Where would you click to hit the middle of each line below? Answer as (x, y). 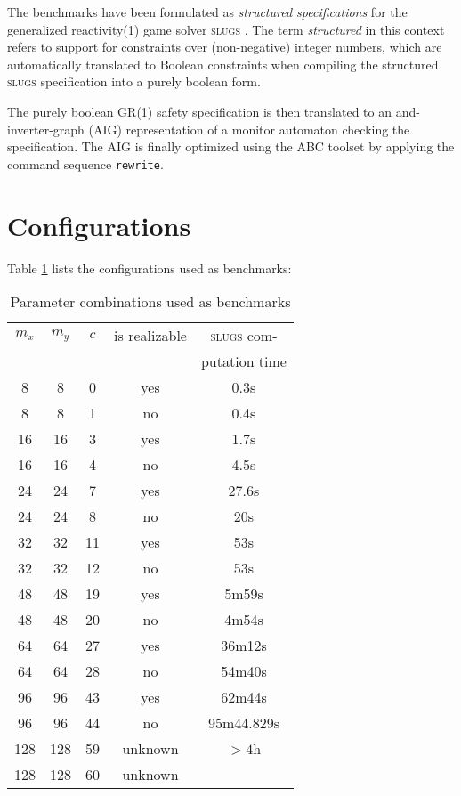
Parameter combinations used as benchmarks (150, 302)
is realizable (150, 336)
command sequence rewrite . (85, 163)
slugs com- (244, 336)
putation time (243, 361)
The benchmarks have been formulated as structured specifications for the (207, 12)
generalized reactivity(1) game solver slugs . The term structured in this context (226, 29)
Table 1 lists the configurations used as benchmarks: (150, 268)
